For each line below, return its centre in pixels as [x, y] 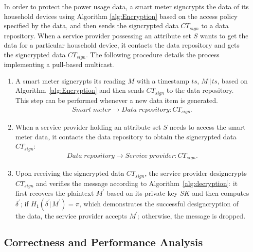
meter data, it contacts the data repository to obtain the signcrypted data [126, 136]
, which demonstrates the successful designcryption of [159, 203]
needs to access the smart [208, 127]
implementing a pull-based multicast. [59, 64]
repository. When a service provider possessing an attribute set [98, 35]
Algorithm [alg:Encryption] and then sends [80, 90]
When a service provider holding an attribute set [88, 127]
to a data [215, 25]
